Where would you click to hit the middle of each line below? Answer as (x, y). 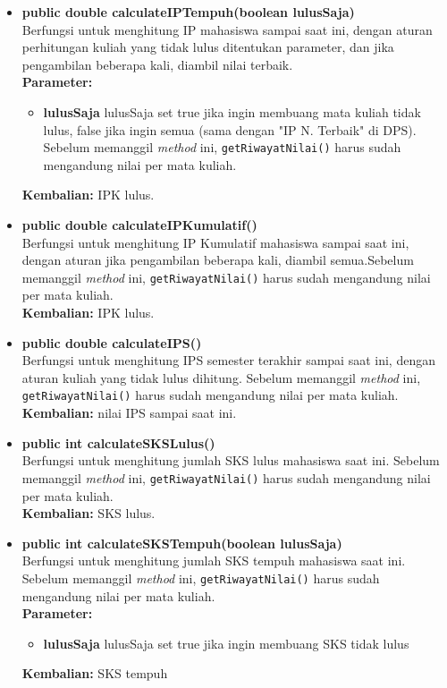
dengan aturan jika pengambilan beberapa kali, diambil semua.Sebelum (218, 260)
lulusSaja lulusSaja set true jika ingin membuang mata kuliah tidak (232, 111)
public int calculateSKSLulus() (118, 442)
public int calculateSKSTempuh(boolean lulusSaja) (182, 543)
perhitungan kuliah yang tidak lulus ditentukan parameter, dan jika (208, 47)
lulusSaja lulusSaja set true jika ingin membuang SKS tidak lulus (226, 643)
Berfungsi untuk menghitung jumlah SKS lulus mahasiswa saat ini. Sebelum (231, 460)
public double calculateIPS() (112, 342)
